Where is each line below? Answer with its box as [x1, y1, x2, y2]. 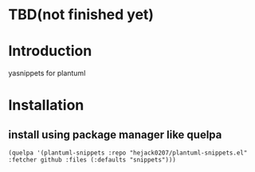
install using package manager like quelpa [8, 127, 222, 141]
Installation [8, 96, 84, 115]
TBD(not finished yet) [8, 6, 154, 24]
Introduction [8, 42, 92, 61]
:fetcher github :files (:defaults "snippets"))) [8, 156, 177, 164]
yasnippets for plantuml [8, 68, 86, 78]
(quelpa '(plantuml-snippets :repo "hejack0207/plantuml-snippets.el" [8, 149, 248, 157]
